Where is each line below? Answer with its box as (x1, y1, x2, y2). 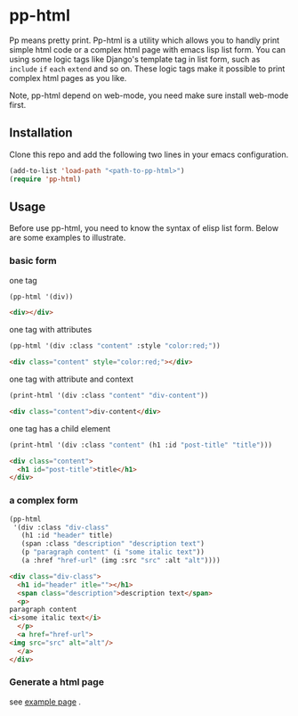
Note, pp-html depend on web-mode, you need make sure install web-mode (9, 90, 289, 101)
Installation (9, 126, 73, 141)
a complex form (9, 494, 78, 506)
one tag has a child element (9, 423, 111, 433)
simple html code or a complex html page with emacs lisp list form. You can (9, 44, 286, 54)
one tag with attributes (9, 325, 93, 335)
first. (9, 99, 27, 110)
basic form (9, 255, 57, 267)
